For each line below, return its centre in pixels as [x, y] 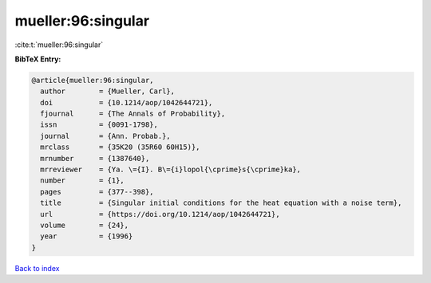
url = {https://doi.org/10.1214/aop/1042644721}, [160, 214]
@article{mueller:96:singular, [93, 80]
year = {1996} [87, 236]
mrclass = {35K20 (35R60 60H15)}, [120, 147]
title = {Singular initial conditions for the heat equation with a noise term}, [221, 203]
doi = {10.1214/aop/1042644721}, [127, 102]
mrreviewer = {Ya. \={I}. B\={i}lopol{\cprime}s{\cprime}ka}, [171, 170]
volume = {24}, [85, 225]
